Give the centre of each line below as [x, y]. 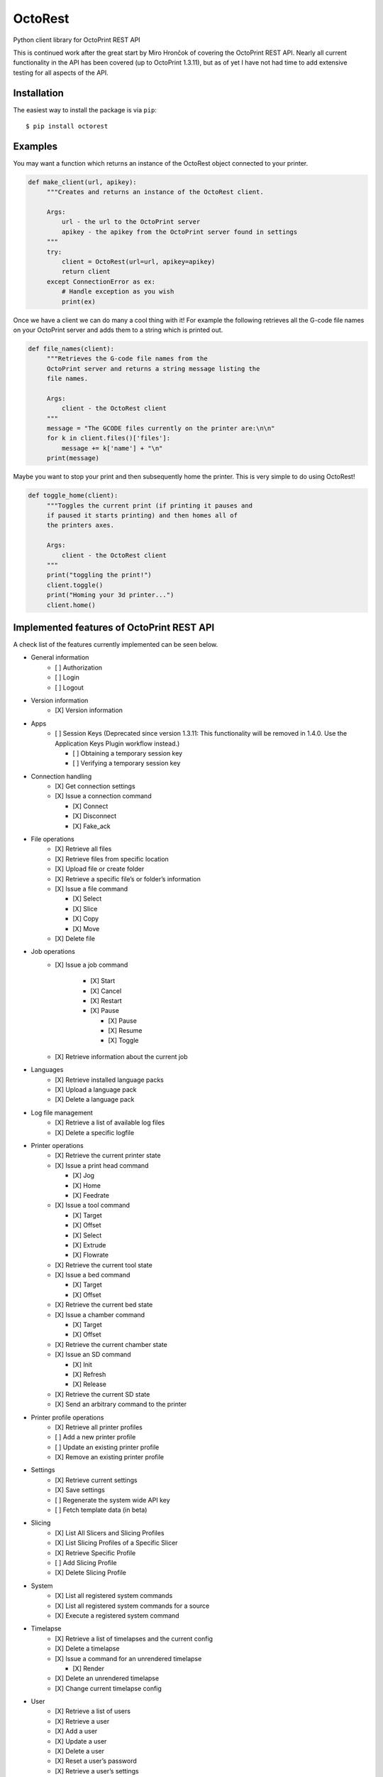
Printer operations [57, 1145]
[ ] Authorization [79, 667]
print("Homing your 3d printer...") [110, 595]
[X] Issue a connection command [103, 796]
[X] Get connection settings [95, 786]
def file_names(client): [71, 349]
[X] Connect [90, 806]
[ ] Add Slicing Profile [86, 1563]
